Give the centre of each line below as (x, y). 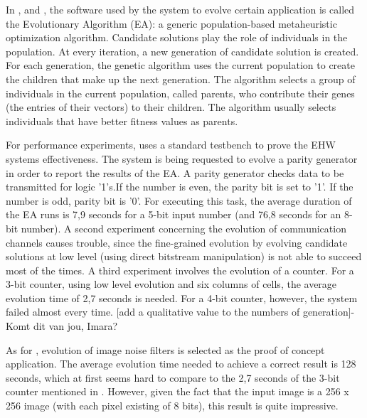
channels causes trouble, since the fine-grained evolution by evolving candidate (177, 242)
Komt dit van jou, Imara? (62, 326)
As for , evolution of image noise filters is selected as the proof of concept (165, 349)
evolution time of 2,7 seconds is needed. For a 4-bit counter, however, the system (182, 298)
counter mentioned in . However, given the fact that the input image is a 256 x (177, 391)
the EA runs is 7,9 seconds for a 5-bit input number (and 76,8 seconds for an (174, 214)
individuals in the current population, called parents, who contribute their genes (180, 93)
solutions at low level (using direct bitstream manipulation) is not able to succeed (184, 256)
